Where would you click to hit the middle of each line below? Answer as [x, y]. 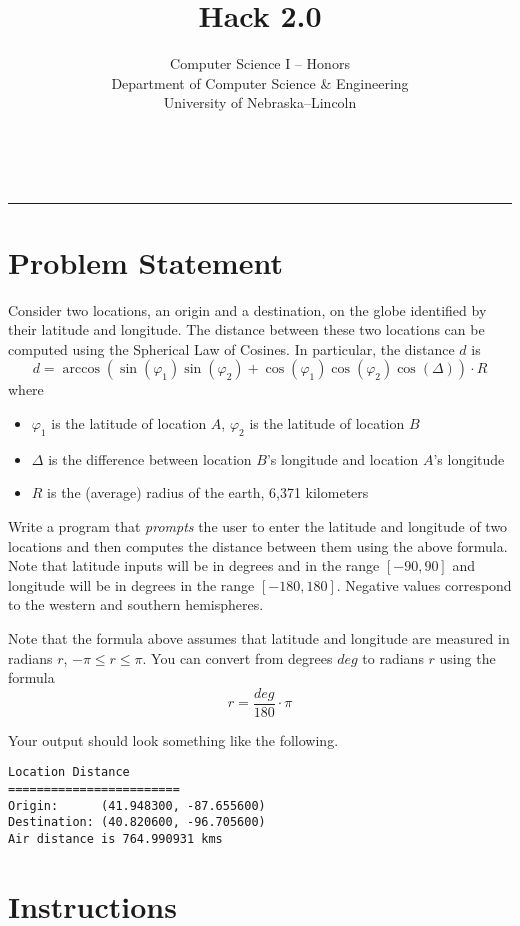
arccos [81, 369]
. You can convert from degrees [237, 657]
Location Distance [69, 772]
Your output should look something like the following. [173, 739]
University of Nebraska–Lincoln [260, 102]
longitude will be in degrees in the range [131, 584]
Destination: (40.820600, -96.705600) [137, 822]
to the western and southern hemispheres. [136, 604]
